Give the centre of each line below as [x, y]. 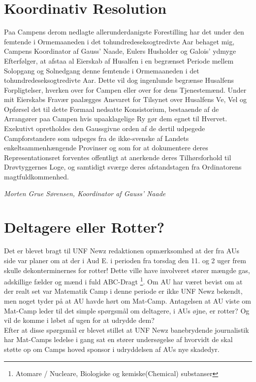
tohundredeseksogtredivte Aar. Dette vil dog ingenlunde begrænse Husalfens [119, 80]
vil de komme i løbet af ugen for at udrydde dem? [79, 320]
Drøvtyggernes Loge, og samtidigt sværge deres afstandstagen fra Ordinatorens [123, 167]
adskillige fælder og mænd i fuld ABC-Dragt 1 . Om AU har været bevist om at [123, 281]
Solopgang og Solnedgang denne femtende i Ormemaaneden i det [102, 70]
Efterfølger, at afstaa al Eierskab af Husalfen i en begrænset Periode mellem [119, 60]
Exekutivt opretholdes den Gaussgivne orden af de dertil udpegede [105, 128]
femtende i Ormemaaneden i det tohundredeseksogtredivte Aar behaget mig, [119, 41]
